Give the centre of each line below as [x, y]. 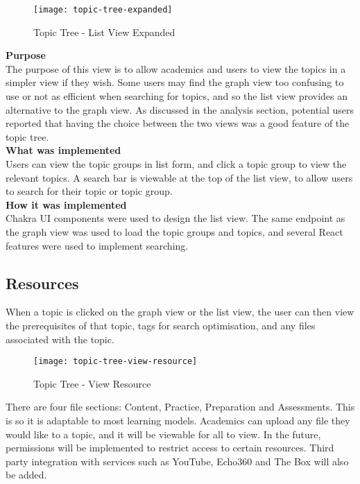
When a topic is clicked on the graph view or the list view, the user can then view [180, 312]
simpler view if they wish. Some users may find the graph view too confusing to [175, 82]
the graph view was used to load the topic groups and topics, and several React [174, 231]
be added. [26, 475]
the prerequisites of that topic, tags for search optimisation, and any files [161, 325]
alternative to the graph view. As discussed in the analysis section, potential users [180, 109]
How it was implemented [66, 204]
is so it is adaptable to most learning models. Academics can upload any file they [178, 420]
